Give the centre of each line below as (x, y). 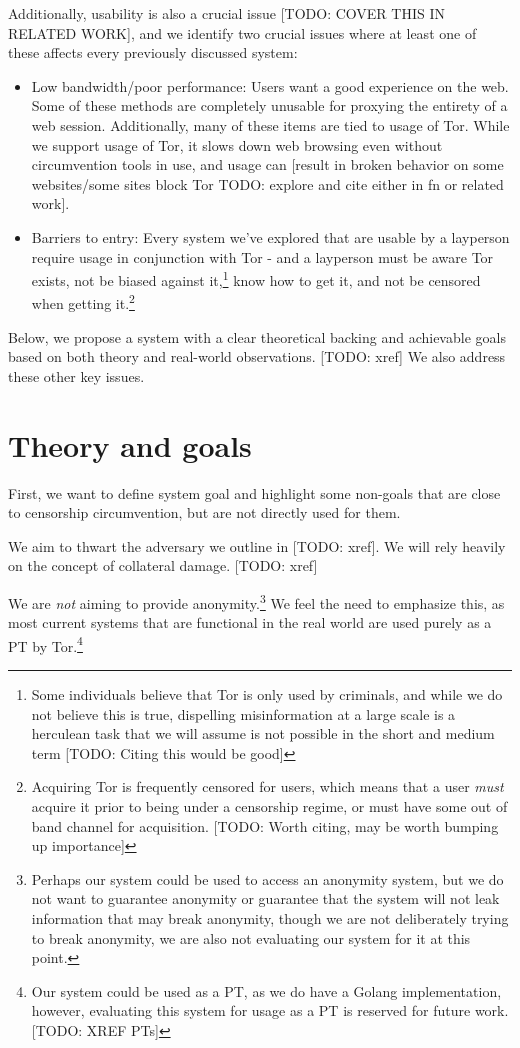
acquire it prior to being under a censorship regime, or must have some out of (269, 805)
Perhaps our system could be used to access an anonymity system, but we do (267, 878)
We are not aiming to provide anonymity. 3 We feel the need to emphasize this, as (256, 601)
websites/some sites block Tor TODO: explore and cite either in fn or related (267, 183)
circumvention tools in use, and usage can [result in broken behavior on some (267, 164)
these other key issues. (76, 375)
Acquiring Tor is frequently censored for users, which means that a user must (267, 786)
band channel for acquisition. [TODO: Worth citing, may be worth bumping (265, 825)
